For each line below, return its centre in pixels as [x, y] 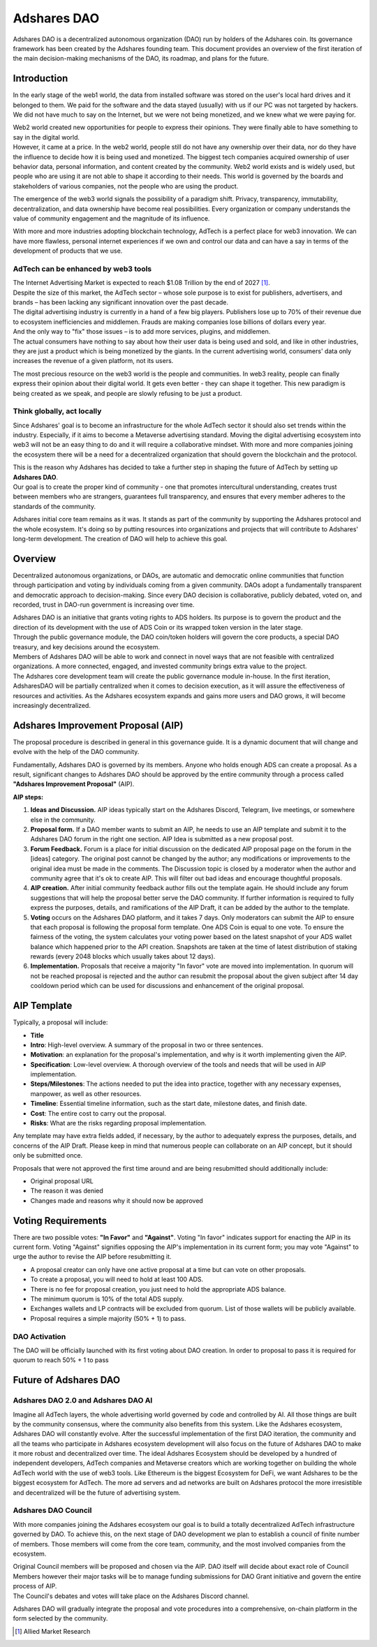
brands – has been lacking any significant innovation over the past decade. [120, 302]
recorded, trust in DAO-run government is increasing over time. [104, 605]
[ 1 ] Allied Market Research [53, 1631]
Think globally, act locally [57, 411]
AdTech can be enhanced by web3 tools [82, 269]
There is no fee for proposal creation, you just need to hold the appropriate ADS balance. [158, 1289]
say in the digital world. [46, 137]
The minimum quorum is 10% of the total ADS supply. [107, 1299]
